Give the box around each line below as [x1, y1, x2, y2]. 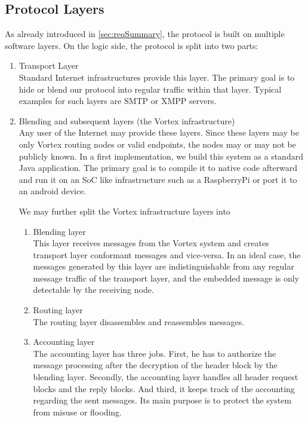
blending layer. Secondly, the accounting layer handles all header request [33, 371, 298, 383]
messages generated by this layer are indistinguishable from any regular [33, 260, 294, 273]
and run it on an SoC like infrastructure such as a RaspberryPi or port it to [19, 173, 297, 185]
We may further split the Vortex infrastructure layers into [19, 204, 230, 217]
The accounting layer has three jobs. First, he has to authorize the [33, 347, 276, 359]
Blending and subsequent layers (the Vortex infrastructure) [19, 114, 235, 127]
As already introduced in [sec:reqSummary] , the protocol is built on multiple [5, 27, 285, 40]
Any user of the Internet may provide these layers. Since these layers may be [19, 126, 299, 139]
